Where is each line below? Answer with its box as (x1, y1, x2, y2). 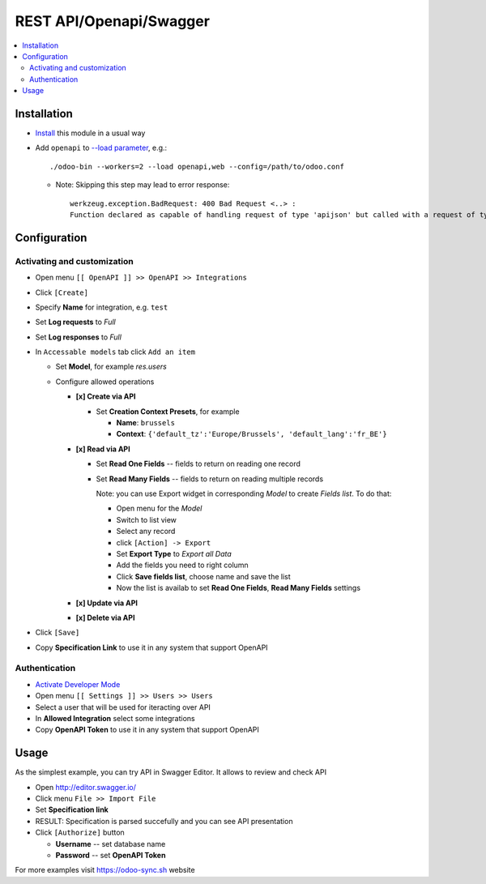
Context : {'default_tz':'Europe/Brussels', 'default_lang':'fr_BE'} (116, 429, 388, 439)
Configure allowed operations (55, 377, 155, 386)
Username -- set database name (55, 839, 166, 848)
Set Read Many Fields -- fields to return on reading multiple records (96, 474, 324, 484)
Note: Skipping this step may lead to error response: (55, 180, 230, 190)
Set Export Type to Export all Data (116, 549, 232, 558)
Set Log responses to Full (35, 332, 122, 342)
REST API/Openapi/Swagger (15, 12, 211, 30)
